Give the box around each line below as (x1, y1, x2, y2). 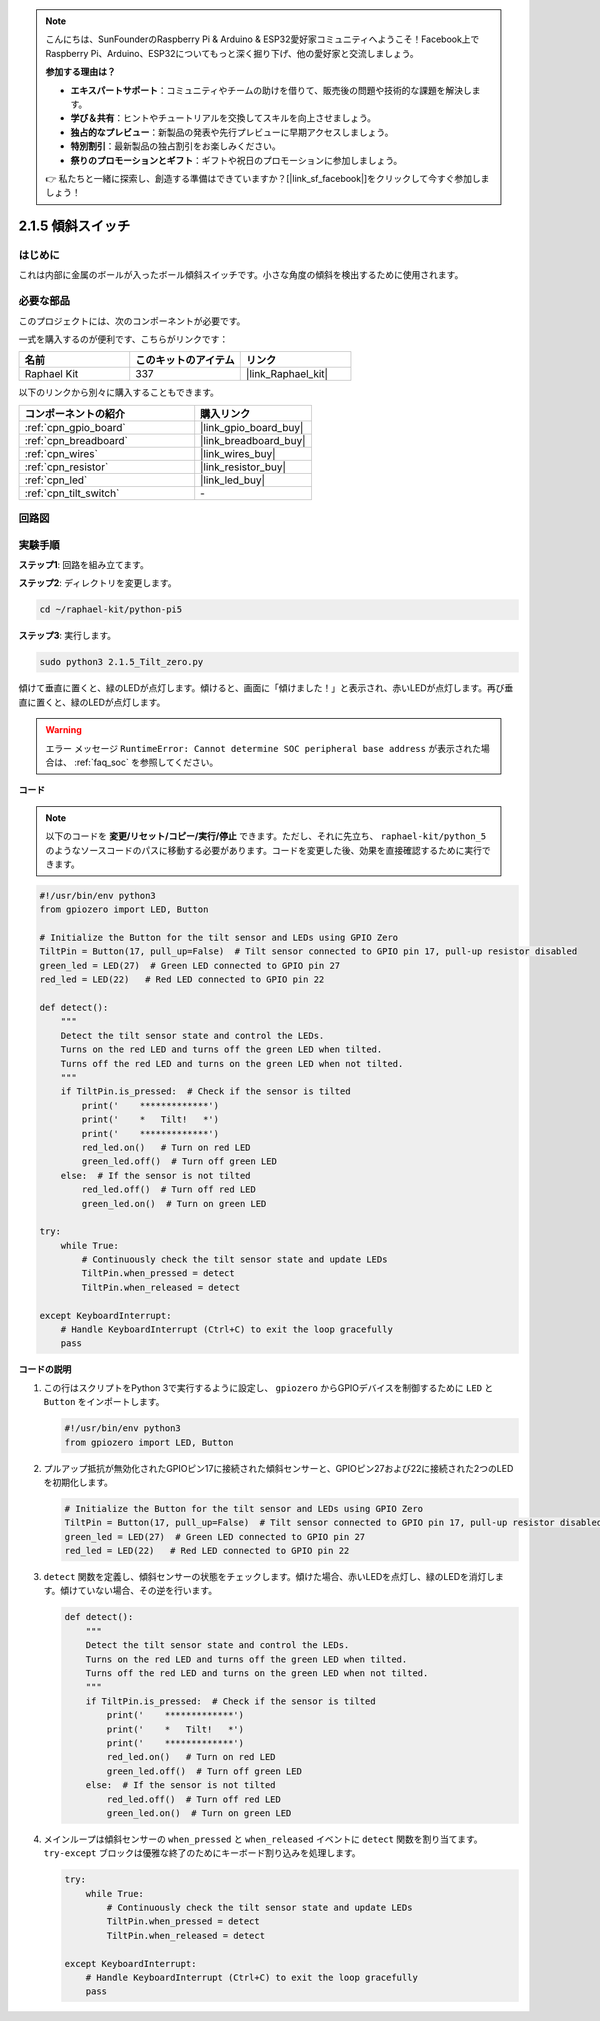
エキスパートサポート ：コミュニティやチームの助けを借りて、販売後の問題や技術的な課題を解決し (70, 84, 472, 96)
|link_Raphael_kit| (245, 367, 329, 381)
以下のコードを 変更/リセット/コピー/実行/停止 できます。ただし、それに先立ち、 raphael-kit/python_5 (45, 830, 487, 842)
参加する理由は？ (45, 66, 116, 78)
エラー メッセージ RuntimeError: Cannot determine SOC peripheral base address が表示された (45, 742, 482, 754)
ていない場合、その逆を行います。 (77, 1585, 218, 1597)
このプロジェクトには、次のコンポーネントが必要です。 (18, 315, 246, 327)
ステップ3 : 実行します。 (18, 630, 117, 642)
